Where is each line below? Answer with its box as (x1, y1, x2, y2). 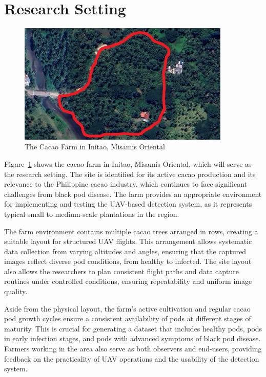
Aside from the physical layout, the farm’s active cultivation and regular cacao (4, 303, 251, 314)
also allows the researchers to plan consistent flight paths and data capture (4, 265, 239, 276)
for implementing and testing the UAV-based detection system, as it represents (4, 198, 252, 209)
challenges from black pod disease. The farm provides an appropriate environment (4, 188, 262, 199)
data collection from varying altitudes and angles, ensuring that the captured (4, 246, 247, 256)
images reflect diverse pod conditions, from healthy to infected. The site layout (4, 256, 252, 267)
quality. (4, 286, 28, 297)
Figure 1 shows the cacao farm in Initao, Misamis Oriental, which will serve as (4, 158, 252, 169)
